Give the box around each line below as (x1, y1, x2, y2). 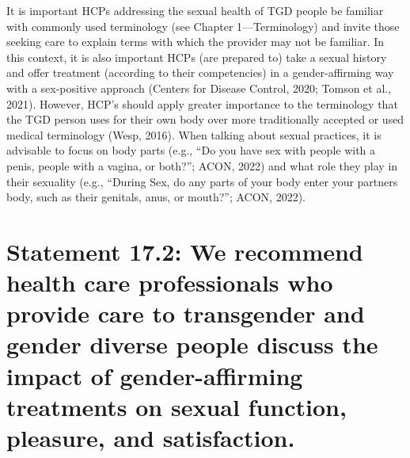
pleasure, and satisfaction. (6, 422, 295, 454)
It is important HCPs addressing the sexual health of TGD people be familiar (6, 2, 384, 18)
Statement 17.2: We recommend (6, 235, 363, 267)
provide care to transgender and (6, 297, 365, 330)
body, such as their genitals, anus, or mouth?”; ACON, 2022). (6, 189, 306, 205)
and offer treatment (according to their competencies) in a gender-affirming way (6, 64, 394, 81)
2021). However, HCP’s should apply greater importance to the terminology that (6, 95, 398, 112)
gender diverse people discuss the (6, 328, 378, 361)
